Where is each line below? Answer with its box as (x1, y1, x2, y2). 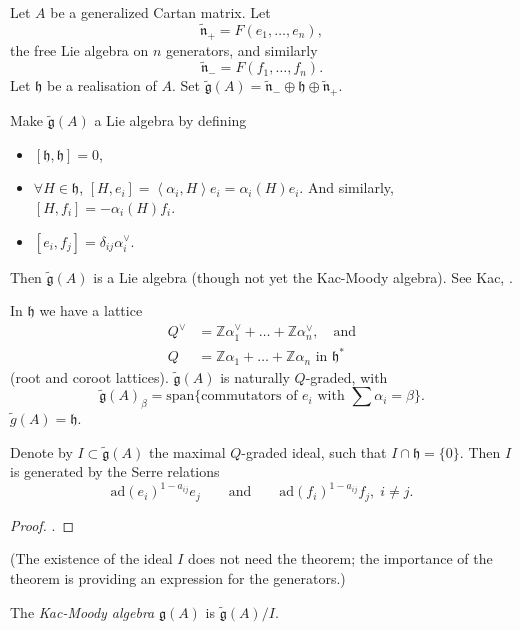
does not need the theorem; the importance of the (188, 548, 493, 569)
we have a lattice (39, 300, 143, 321)
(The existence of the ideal (10, 548, 173, 569)
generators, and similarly (166, 39, 318, 60)
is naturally (220, 366, 290, 387)
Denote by (10, 441, 73, 462)
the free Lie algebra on (10, 39, 149, 60)
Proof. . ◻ (10, 514, 75, 535)
